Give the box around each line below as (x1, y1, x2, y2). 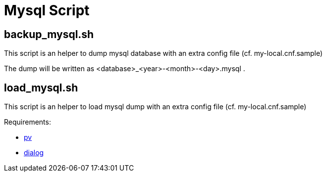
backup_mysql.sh (4, 28, 94, 41)
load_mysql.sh (4, 81, 78, 94)
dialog (24, 148, 44, 157)
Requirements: (4, 118, 51, 127)
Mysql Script (4, 2, 90, 19)
